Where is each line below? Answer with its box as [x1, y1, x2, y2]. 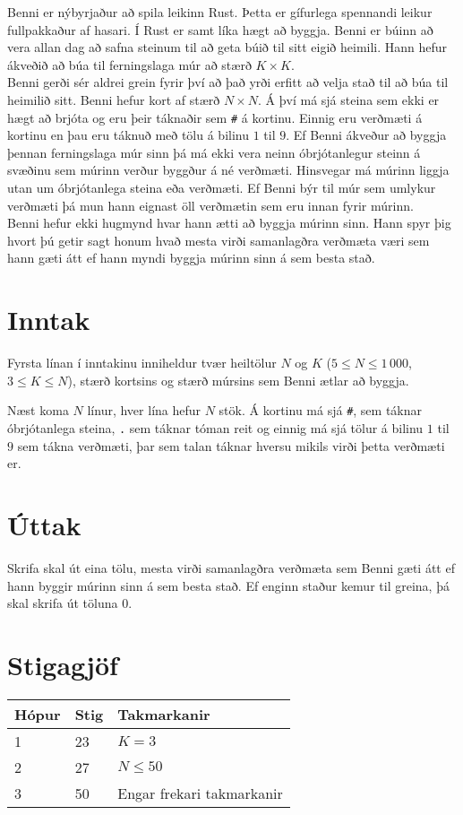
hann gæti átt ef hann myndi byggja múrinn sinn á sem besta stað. [7, 248, 375, 267]
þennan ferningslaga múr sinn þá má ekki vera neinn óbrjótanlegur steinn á [7, 143, 421, 161]
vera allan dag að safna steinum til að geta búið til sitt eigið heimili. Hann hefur [7, 38, 448, 56]
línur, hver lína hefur [87, 401, 201, 420]
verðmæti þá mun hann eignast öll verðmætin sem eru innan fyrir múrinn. [7, 195, 414, 214]
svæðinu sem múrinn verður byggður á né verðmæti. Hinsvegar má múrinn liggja [7, 160, 450, 179]
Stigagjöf [7, 646, 118, 682]
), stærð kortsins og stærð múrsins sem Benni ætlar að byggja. [67, 370, 409, 389]
